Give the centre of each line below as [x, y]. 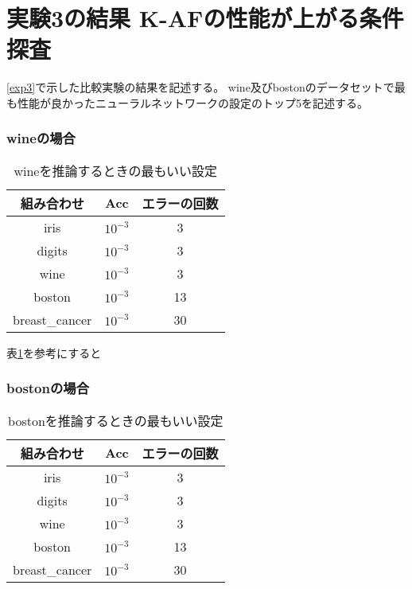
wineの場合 [41, 138]
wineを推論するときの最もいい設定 [116, 170]
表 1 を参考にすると [54, 352]
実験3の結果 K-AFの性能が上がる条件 [205, 18]
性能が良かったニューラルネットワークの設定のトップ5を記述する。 [192, 102]
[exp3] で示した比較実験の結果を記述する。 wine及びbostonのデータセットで [200, 87]
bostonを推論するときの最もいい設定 [116, 420]
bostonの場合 [48, 388]
